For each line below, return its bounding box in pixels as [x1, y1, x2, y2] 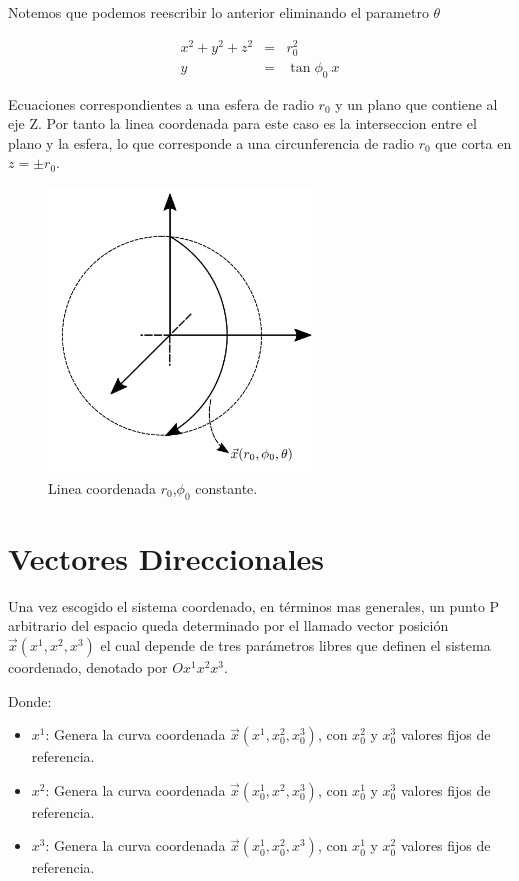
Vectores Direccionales [8, 537, 325, 578]
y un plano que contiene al [335, 93, 498, 114]
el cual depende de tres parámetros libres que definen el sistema [100, 635, 491, 655]
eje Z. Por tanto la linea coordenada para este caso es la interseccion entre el [8, 113, 477, 134]
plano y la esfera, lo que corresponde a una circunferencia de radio [8, 132, 415, 153]
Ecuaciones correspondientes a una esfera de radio [8, 93, 314, 114]
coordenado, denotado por [8, 657, 168, 677]
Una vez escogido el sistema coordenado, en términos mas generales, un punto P [8, 595, 500, 616]
